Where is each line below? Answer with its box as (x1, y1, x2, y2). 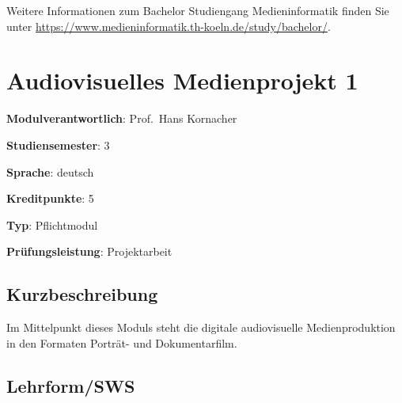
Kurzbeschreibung (6, 282, 158, 306)
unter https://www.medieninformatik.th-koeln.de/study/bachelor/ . (6, 17, 331, 34)
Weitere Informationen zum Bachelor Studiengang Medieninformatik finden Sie (6, 2, 389, 18)
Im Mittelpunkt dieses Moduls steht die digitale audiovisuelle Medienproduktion (6, 319, 396, 336)
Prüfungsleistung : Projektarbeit (6, 243, 173, 260)
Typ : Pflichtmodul (6, 216, 98, 233)
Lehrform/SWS (6, 373, 135, 397)
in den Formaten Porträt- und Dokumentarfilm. (6, 334, 237, 351)
